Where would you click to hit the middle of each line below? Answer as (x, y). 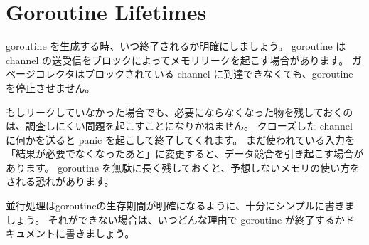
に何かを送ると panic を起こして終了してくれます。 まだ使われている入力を (180, 139)
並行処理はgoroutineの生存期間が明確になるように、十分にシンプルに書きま (180, 205)
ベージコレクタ (41, 74)
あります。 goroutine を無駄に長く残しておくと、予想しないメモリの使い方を (183, 167)
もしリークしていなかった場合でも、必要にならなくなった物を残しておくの (180, 111)
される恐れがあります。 (60, 181)
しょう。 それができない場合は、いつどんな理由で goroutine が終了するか (175, 219)
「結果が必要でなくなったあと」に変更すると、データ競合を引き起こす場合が (185, 153)
